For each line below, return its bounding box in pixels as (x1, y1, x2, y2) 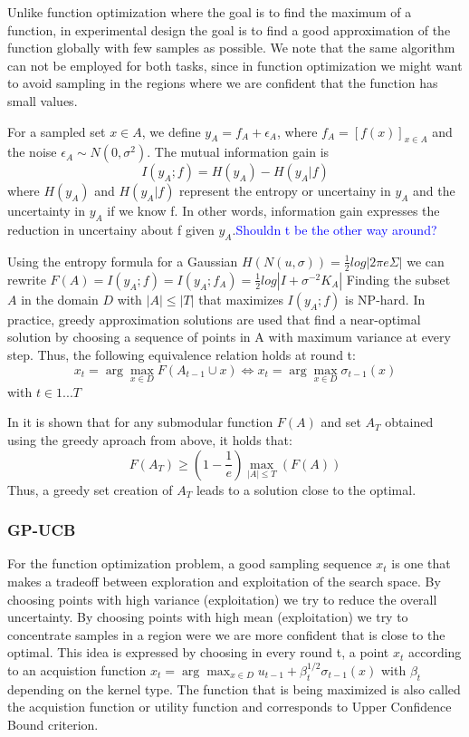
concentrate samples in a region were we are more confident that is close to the (7, 625, 445, 644)
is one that (391, 554, 451, 573)
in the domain (21, 289, 99, 308)
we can (407, 251, 445, 270)
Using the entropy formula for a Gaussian (7, 251, 238, 270)
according (407, 643, 462, 662)
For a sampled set (7, 121, 106, 141)
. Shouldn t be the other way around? (232, 220, 437, 239)
